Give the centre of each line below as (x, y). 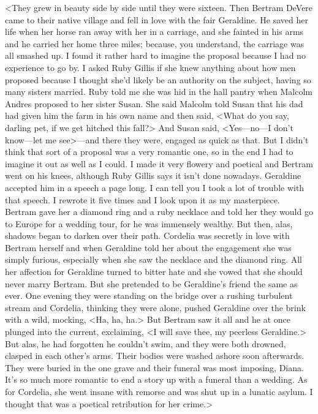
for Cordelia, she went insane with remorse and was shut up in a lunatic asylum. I (159, 391)
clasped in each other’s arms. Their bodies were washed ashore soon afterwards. (155, 356)
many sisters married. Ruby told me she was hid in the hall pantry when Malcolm (159, 92)
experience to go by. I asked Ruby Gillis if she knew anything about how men (150, 67)
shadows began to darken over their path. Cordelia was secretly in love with (147, 235)
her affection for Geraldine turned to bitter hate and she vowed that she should (154, 272)
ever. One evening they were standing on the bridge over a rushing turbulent (149, 295)
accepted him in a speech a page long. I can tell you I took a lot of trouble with (155, 187)
